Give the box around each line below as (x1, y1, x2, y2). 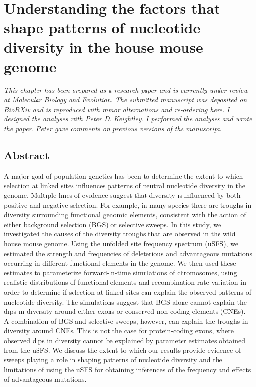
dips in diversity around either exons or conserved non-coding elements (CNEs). (4, 306, 246, 316)
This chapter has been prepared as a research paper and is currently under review (4, 84, 248, 95)
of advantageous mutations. (4, 374, 87, 384)
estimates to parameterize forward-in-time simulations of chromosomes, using (4, 267, 237, 277)
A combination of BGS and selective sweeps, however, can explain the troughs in (4, 315, 248, 326)
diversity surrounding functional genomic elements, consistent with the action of (4, 209, 246, 220)
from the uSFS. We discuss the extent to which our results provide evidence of (4, 345, 241, 355)
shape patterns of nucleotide (4, 17, 201, 38)
